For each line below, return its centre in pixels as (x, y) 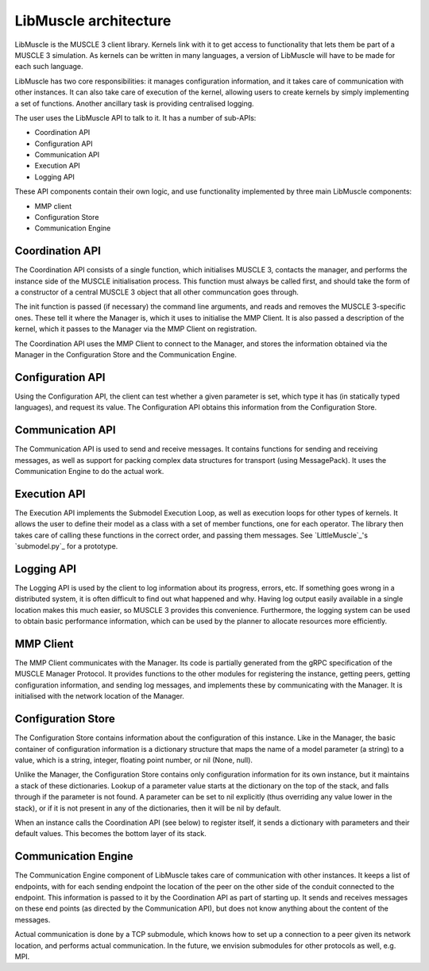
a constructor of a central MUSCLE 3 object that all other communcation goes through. (157, 292)
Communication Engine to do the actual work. (89, 472)
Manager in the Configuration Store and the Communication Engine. (126, 355)
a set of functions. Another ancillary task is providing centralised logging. (134, 103)
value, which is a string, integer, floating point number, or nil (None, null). (134, 760)
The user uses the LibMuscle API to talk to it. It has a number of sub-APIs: (135, 118)
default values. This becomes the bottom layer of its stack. (110, 834)
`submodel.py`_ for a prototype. (66, 546)
